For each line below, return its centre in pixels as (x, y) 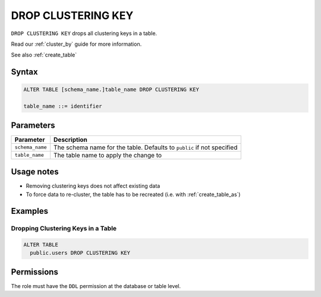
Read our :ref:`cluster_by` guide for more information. (76, 44)
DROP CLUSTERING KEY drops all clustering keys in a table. (84, 33)
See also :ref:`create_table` (44, 55)
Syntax (24, 72)
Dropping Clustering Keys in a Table (64, 229)
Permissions (35, 272)
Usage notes (35, 172)
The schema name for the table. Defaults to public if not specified (146, 147)
